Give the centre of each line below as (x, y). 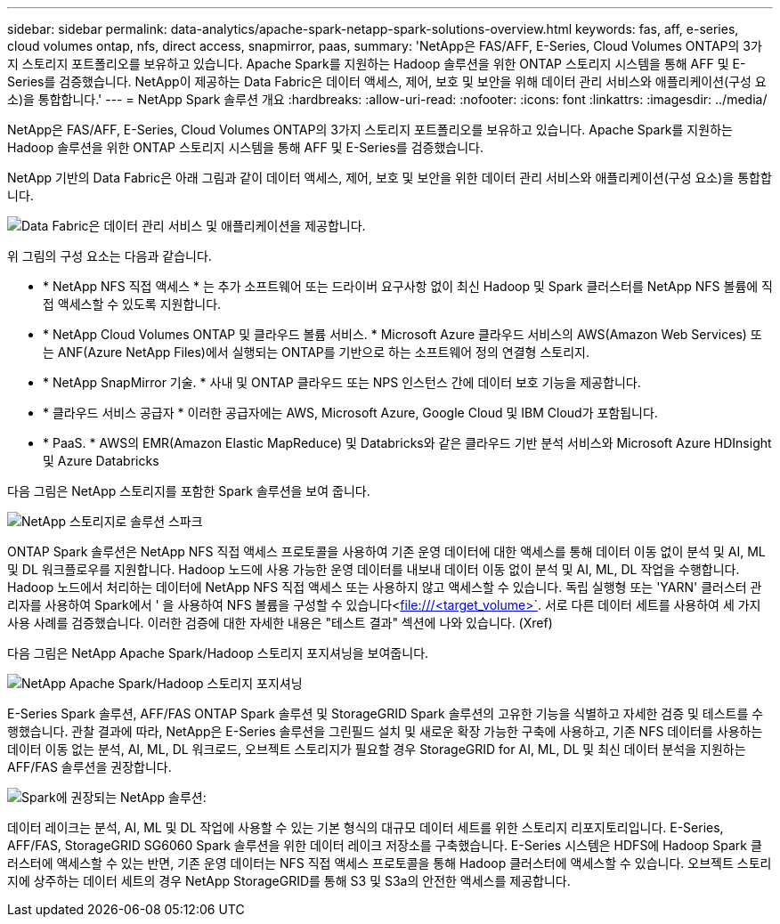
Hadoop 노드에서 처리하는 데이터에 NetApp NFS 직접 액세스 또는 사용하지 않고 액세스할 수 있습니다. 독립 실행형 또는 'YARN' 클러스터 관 (385, 587)
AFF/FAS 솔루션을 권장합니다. (89, 767)
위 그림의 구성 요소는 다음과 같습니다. (110, 256)
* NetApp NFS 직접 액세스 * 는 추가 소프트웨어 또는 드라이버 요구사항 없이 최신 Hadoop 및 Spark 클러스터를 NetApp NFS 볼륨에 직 (408, 286)
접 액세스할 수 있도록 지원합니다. (132, 304)
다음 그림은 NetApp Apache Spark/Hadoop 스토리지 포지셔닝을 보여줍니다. (218, 653)
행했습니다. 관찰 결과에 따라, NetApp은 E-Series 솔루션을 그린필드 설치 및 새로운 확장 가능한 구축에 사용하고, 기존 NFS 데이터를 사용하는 (385, 731)
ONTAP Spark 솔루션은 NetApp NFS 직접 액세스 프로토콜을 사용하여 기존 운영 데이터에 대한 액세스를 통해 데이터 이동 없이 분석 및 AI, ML (386, 551)
